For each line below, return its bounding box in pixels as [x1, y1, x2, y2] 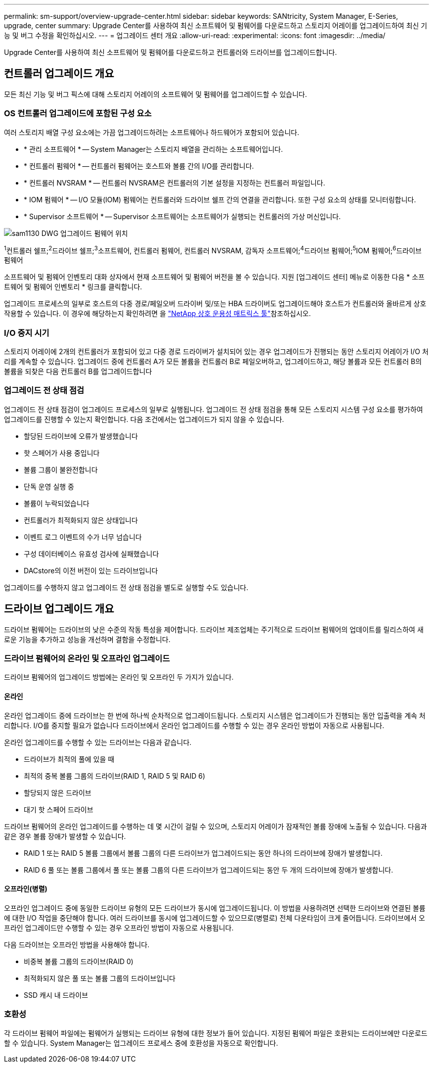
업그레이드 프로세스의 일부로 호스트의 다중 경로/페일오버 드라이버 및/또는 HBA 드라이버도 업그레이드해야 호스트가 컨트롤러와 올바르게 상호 [4, 299, 427, 308]
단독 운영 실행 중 [24, 482, 74, 491]
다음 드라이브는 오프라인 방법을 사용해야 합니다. [4, 940, 150, 949]
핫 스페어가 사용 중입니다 [24, 448, 100, 457]
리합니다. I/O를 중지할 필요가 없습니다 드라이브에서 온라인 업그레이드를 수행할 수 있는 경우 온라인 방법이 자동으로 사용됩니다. [4, 721, 385, 730]
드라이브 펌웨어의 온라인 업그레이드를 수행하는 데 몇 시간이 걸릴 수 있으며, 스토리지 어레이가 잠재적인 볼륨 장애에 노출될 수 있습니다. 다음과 [4, 822, 427, 831]
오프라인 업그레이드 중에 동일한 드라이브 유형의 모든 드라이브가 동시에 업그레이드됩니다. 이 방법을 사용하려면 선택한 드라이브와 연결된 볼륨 [4, 903, 426, 912]
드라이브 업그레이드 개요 [4, 603, 114, 615]
